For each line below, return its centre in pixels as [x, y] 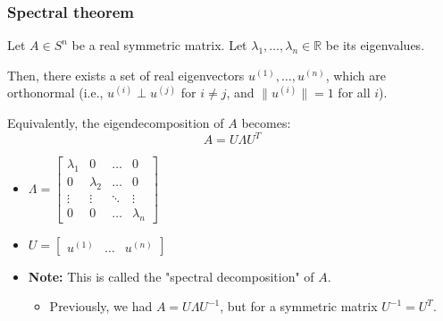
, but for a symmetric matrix [299, 306]
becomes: [266, 122]
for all [354, 93]
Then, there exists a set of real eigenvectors [126, 75]
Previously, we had [101, 306]
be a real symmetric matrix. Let [159, 45]
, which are [356, 75]
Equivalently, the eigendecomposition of [116, 122]
